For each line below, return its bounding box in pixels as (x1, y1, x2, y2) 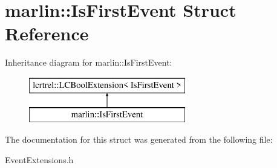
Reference (5, 21, 89, 46)
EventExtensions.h (5, 153, 74, 166)
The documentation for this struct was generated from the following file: (5, 133, 273, 146)
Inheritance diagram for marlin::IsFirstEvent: (5, 56, 172, 69)
